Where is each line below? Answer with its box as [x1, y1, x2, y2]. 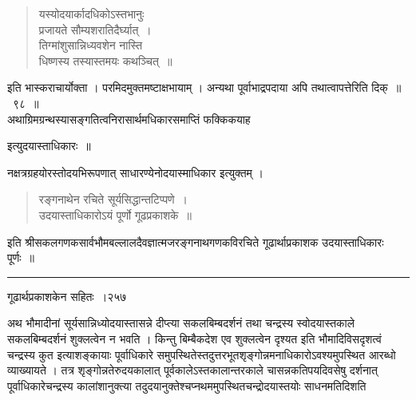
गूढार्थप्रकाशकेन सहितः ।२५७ [7, 287, 127, 304]
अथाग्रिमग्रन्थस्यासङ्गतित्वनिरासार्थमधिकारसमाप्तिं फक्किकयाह [7, 110, 251, 127]
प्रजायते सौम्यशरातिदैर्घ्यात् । [38, 21, 152, 38]
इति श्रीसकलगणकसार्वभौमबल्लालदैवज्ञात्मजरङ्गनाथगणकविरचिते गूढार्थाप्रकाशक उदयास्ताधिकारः [7, 233, 384, 250]
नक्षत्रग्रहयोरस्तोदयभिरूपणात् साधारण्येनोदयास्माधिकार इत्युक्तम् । [7, 164, 263, 180]
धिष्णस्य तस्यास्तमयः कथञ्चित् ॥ [38, 52, 172, 69]
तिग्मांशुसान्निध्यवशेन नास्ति [38, 37, 143, 53]
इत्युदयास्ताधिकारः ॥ [7, 137, 91, 154]
